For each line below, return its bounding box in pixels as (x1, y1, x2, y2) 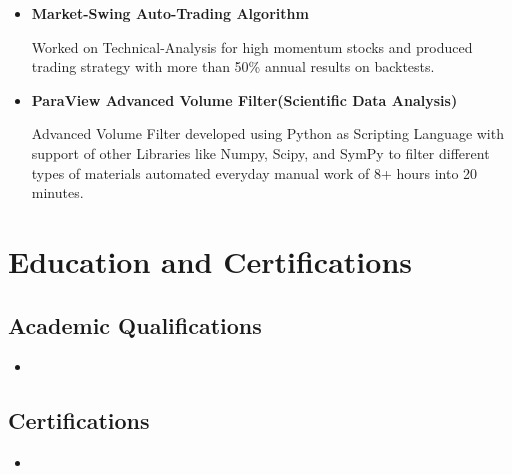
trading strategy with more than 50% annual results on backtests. (31, 56, 435, 77)
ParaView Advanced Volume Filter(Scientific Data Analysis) (31, 89, 458, 110)
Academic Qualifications (8, 309, 262, 340)
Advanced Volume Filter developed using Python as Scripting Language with (31, 123, 504, 144)
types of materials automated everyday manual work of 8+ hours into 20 (31, 162, 478, 183)
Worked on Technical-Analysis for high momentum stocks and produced (31, 36, 473, 57)
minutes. (31, 182, 84, 203)
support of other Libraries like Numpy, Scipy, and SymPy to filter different (31, 142, 490, 163)
